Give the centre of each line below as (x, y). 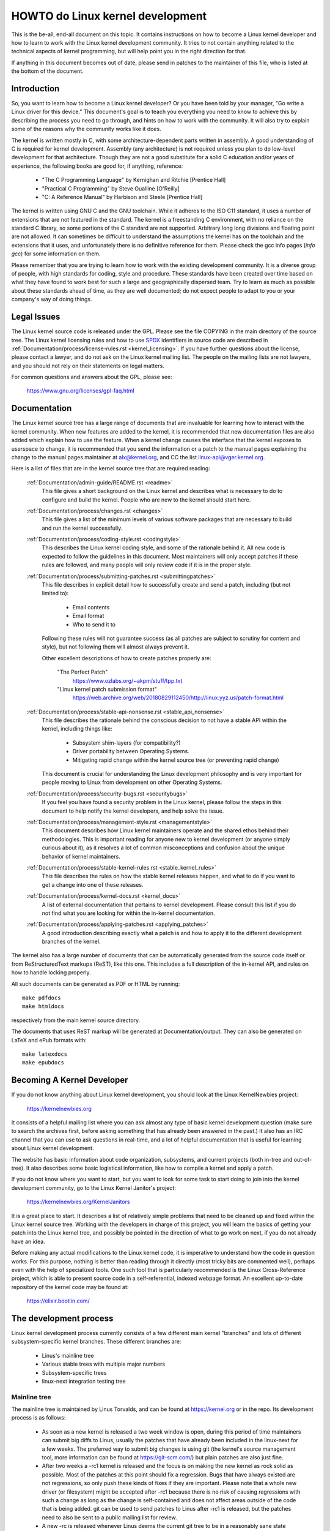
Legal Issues (36, 317)
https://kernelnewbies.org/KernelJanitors (78, 1202)
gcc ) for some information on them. (56, 254)
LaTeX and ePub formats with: (49, 1040)
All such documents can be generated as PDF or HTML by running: (96, 984)
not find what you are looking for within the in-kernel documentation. (128, 913)
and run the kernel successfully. (82, 528)
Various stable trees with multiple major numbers (103, 1364)
